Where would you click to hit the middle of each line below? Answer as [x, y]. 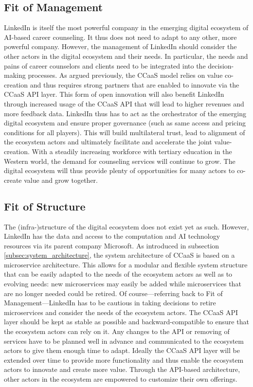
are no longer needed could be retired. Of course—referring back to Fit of [113, 293]
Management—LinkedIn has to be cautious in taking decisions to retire [110, 303]
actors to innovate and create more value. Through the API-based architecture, [122, 369]
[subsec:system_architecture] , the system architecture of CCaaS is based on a [119, 255]
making [15, 75]
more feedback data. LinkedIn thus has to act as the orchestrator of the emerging [125, 113]
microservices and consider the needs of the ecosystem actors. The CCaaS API [121, 312]
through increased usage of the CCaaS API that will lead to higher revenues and [124, 103]
